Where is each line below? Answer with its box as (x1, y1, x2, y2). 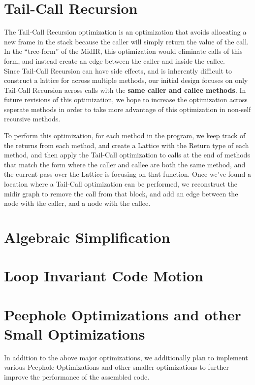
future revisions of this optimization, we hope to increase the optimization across (4, 94, 248, 105)
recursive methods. (4, 114, 61, 124)
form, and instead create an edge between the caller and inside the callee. (4, 55, 225, 66)
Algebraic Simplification (4, 227, 170, 247)
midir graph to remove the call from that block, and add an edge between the (4, 188, 238, 198)
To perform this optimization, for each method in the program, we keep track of (4, 130, 246, 141)
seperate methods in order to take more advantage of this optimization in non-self (4, 104, 251, 114)
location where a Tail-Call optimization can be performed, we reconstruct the (4, 179, 237, 189)
